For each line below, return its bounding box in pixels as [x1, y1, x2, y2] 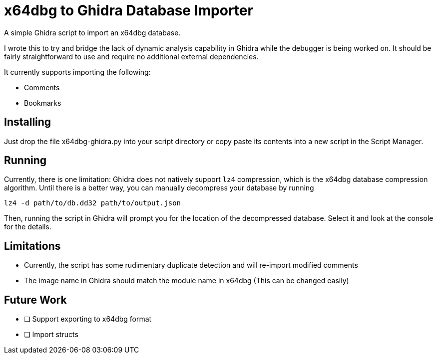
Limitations [4, 239, 61, 252]
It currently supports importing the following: [4, 67, 151, 76]
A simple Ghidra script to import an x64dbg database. [4, 28, 181, 37]
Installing [4, 116, 51, 129]
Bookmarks [24, 98, 61, 107]
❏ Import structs [24, 330, 78, 339]
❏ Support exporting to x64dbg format [24, 315, 152, 324]
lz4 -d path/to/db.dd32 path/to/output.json [4, 199, 181, 207]
